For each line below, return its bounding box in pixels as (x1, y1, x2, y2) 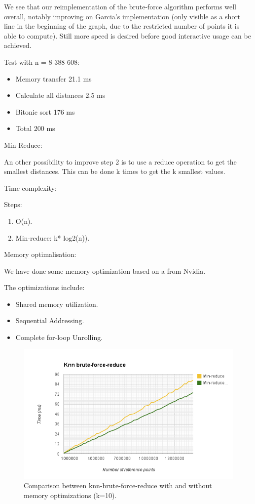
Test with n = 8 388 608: (4, 56, 79, 67)
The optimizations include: (4, 282, 85, 293)
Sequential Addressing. (15, 315, 84, 326)
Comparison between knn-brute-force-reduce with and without (24, 480, 212, 491)
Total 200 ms (15, 123, 55, 133)
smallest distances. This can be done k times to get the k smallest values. (4, 166, 225, 176)
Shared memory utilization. (15, 298, 98, 309)
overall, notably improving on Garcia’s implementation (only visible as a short (4, 11, 241, 21)
